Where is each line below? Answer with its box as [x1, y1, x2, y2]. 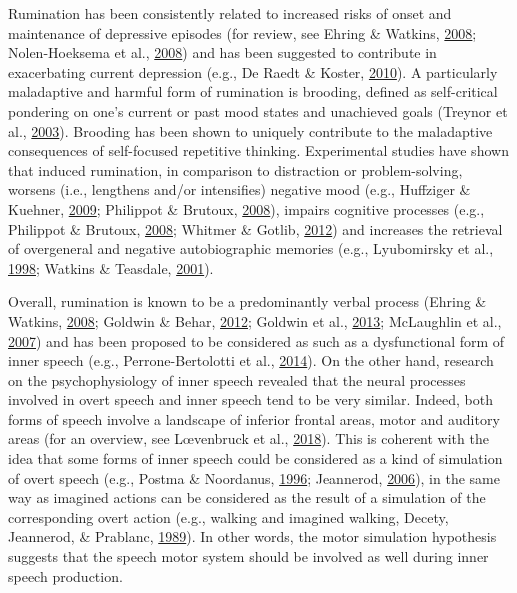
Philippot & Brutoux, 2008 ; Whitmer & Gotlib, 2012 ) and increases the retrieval [8, 218, 503, 239]
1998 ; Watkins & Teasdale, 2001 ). [8, 257, 214, 278]
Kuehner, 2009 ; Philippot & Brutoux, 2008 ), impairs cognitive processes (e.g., [8, 198, 485, 219]
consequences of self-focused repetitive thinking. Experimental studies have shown [8, 140, 509, 161]
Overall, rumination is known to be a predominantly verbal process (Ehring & [8, 291, 487, 312]
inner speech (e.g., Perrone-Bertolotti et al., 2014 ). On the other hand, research [8, 350, 494, 371]
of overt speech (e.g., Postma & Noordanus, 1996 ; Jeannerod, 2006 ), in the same [8, 467, 500, 488]
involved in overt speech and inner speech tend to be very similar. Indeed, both [8, 389, 493, 410]
